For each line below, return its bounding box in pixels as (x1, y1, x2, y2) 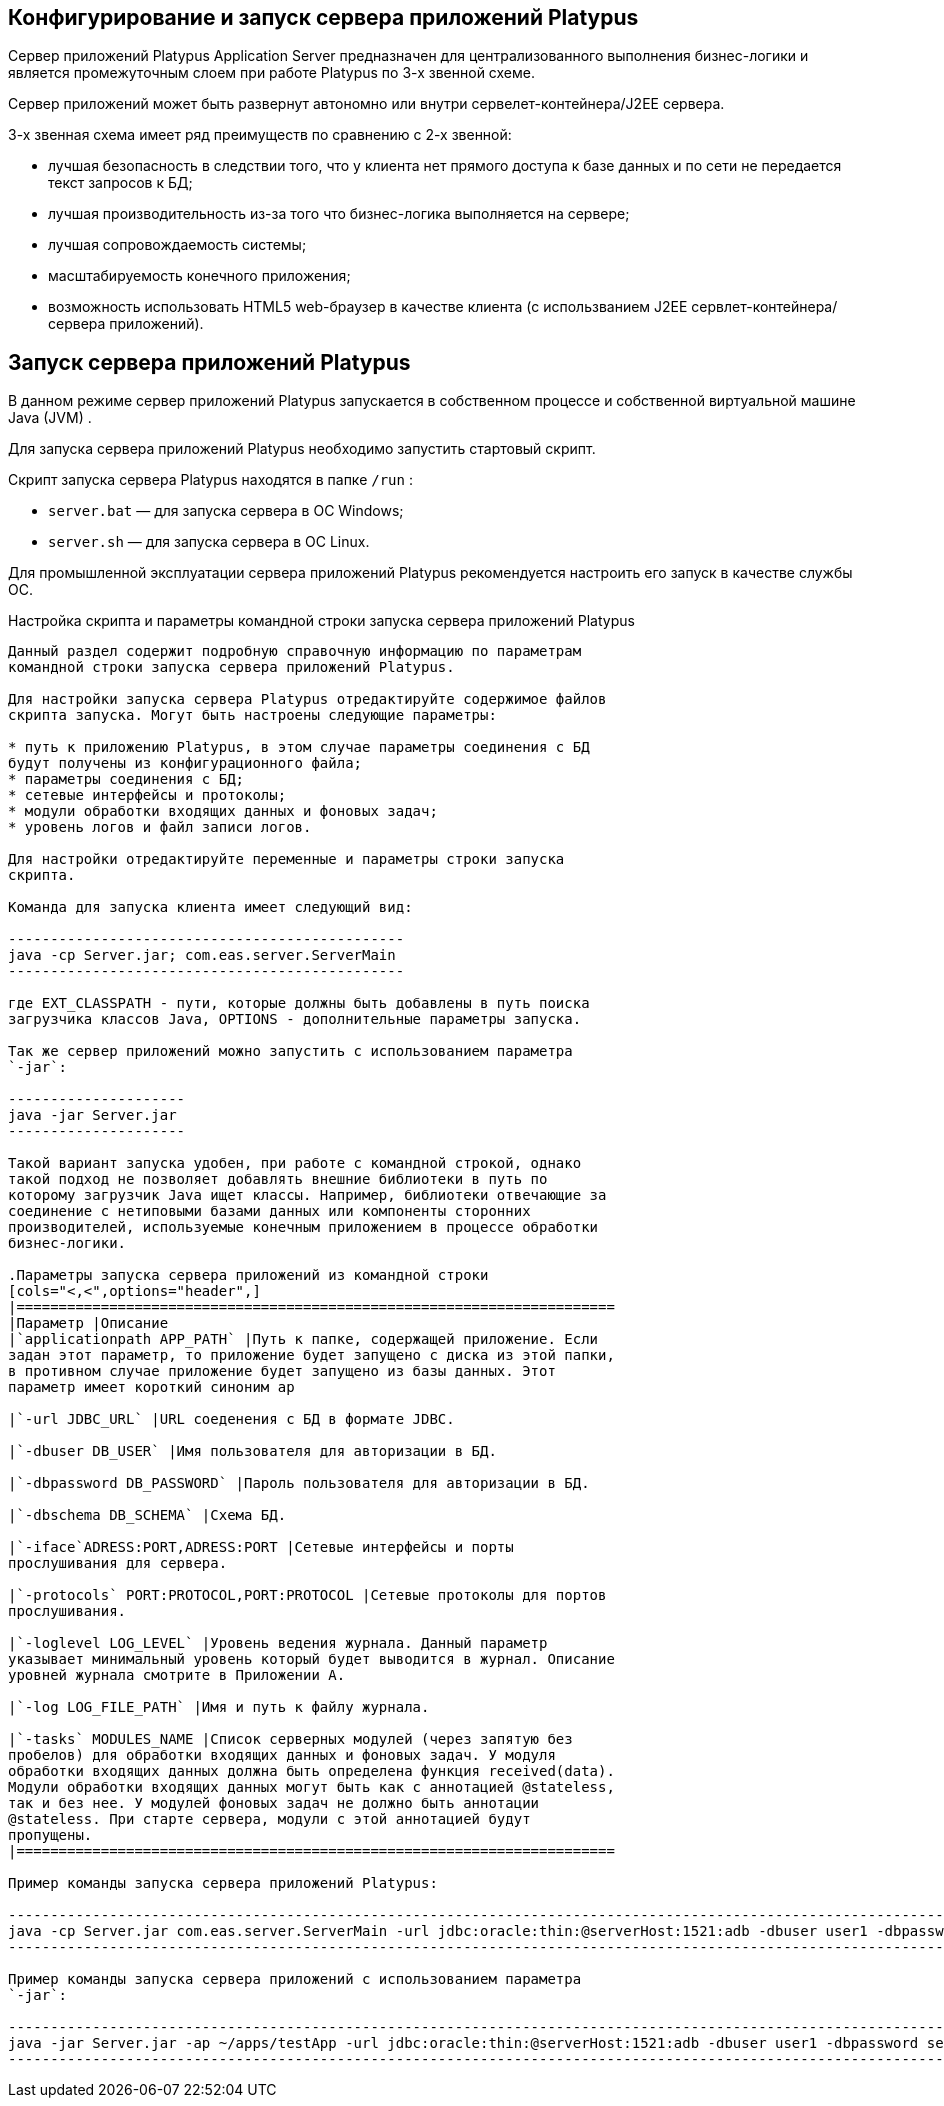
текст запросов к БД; (48, 174, 193, 192)
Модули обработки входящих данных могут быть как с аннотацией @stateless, (8, 1779, 615, 1796)
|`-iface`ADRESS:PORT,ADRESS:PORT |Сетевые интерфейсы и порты (8, 1539, 514, 1556)
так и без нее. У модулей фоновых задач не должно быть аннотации (8, 1795, 540, 1812)
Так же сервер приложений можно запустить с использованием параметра (8, 1043, 573, 1060)
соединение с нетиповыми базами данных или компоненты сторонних (8, 1203, 531, 1220)
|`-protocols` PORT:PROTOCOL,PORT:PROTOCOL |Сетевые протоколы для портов (8, 1587, 607, 1604)
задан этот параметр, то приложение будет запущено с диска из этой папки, (8, 1347, 615, 1364)
